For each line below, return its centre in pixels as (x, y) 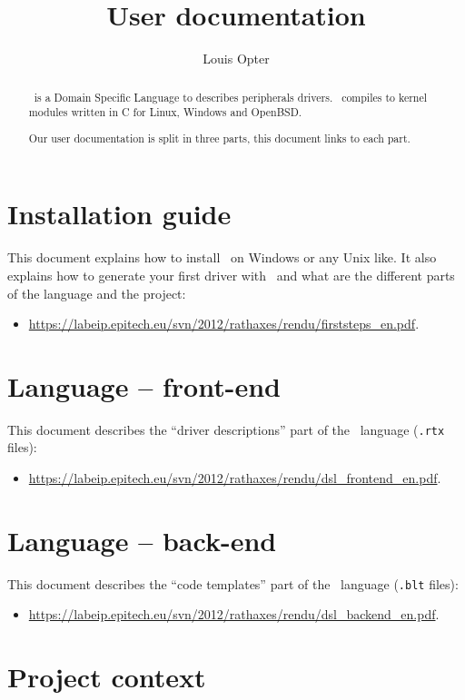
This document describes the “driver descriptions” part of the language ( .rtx (226, 429)
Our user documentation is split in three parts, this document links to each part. (219, 138)
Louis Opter (236, 59)
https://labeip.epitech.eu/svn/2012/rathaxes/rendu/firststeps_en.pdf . (224, 324)
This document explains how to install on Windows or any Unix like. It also (222, 257)
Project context (107, 677)
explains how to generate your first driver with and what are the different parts (231, 275)
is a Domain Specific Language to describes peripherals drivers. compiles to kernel (231, 97)
